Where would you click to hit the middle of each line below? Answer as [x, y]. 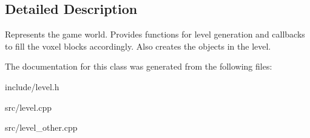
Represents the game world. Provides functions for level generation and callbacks [155, 34]
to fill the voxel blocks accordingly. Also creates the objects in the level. [138, 46]
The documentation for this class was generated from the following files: [139, 66]
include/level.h [32, 86]
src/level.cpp [29, 107]
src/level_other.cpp [41, 127]
